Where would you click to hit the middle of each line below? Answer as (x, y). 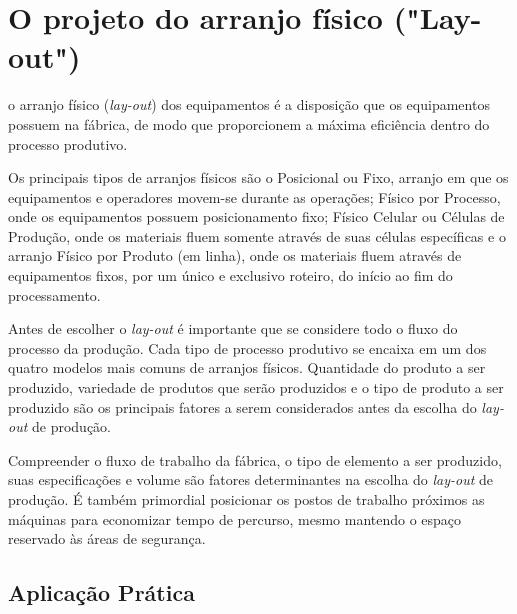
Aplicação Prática (101, 592)
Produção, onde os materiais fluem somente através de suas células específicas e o (257, 235)
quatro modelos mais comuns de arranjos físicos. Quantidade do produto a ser (247, 367)
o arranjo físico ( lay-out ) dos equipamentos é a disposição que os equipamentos (249, 104)
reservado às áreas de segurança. (107, 538)
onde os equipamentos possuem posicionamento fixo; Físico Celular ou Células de (256, 216)
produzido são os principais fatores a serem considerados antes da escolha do (242, 406)
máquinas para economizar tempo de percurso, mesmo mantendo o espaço (235, 518)
